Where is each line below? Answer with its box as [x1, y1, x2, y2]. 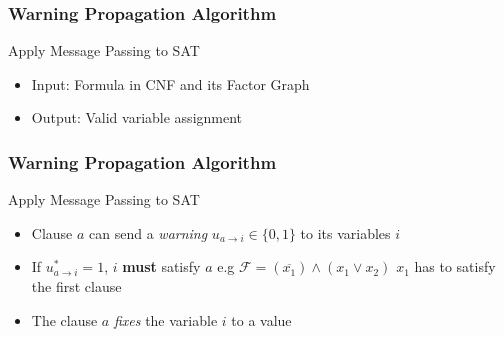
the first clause [31, 276, 122, 296]
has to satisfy [414, 256, 496, 277]
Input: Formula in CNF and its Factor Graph [31, 73, 310, 94]
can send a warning [89, 222, 208, 243]
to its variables [300, 222, 391, 243]
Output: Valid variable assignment [31, 107, 243, 128]
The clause [31, 309, 98, 330]
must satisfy [122, 256, 201, 277]
